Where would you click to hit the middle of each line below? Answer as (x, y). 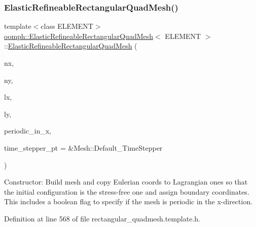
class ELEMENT (67, 26)
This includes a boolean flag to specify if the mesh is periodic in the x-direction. (129, 201)
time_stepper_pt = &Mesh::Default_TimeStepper (83, 147)
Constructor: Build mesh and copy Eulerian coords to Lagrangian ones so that (126, 182)
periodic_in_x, (28, 131)
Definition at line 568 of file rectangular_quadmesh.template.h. (102, 218)
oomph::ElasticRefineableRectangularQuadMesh (79, 36)
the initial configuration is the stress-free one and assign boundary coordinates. (127, 191)
